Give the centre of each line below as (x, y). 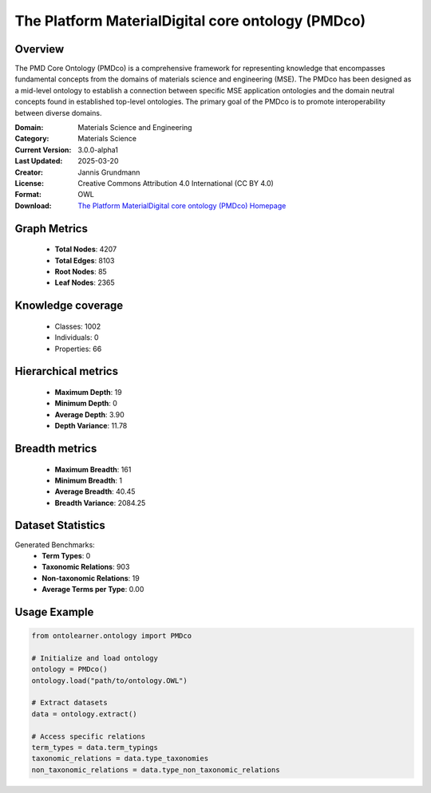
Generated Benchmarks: (55, 544)
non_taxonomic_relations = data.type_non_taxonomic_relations (156, 769)
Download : (33, 205)
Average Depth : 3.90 (90, 414)
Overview (40, 49)
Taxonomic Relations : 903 (86, 567)
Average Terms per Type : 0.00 (93, 590)
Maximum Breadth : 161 (93, 469)
